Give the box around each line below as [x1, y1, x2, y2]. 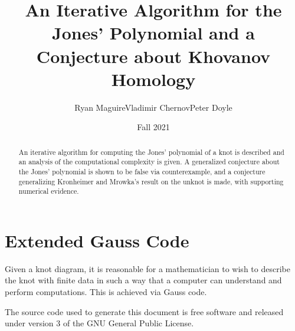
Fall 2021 [137, 121, 170, 133]
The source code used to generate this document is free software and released [5, 305, 284, 317]
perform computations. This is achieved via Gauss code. [5, 286, 207, 298]
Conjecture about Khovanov [36, 44, 271, 68]
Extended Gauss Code [5, 228, 189, 252]
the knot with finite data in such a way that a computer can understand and [5, 274, 282, 286]
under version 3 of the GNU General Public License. [5, 317, 194, 329]
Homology [111, 67, 196, 91]
